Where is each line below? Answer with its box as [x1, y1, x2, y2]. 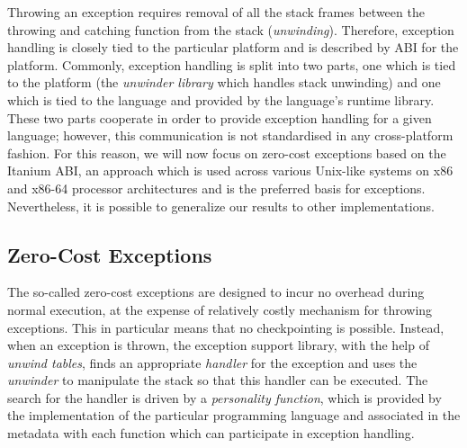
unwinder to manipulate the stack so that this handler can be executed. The [7, 371, 428, 390]
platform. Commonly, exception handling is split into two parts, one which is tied [7, 55, 456, 74]
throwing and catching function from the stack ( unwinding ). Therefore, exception [7, 20, 454, 39]
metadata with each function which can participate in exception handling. [7, 424, 415, 443]
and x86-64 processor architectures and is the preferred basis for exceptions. [7, 178, 426, 197]
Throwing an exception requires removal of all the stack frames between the [7, 3, 425, 21]
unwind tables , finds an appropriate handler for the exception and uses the [7, 353, 418, 372]
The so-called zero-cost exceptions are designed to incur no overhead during [7, 282, 425, 301]
